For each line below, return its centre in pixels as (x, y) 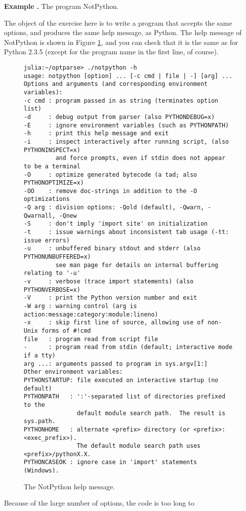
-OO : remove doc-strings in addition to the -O (110, 191)
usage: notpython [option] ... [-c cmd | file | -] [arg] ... (128, 76)
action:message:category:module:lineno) (91, 314)
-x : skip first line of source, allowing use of (114, 323)
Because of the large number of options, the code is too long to (99, 503)
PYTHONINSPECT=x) (52, 150)
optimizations (47, 199)
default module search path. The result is (151, 413)
